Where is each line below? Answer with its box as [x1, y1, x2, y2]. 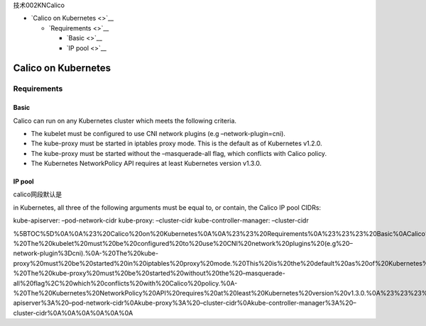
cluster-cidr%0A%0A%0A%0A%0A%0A [13, 308, 133, 317]
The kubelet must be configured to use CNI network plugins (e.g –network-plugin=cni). [31, 129, 285, 137]
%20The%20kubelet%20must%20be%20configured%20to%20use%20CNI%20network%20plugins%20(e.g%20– [13, 240, 353, 248]
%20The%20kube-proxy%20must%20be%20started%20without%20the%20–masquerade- [13, 269, 285, 278]
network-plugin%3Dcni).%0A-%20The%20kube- [13, 249, 159, 258]
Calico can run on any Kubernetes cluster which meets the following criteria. [13, 116, 237, 125]
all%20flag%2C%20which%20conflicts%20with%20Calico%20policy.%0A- [13, 279, 238, 287]
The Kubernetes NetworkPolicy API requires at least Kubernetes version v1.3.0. [31, 159, 262, 168]
